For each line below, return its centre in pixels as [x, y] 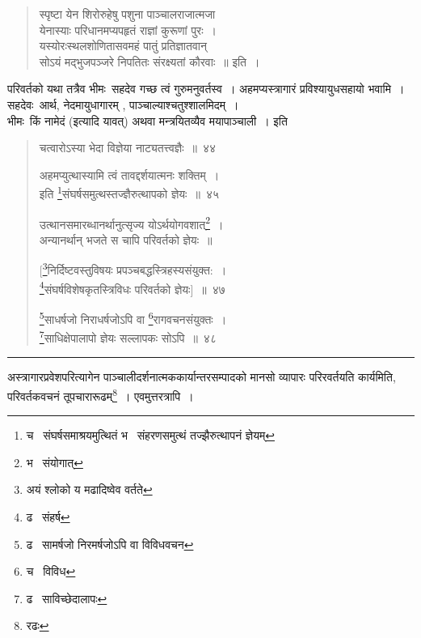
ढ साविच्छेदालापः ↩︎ [67, 598]
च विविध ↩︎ [51, 571]
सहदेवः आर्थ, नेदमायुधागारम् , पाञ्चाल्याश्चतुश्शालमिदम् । [123, 104]
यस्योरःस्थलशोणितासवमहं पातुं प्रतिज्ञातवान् [123, 46]
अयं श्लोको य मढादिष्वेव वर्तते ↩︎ [89, 489]
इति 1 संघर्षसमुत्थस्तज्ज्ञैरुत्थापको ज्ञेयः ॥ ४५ [129, 192]
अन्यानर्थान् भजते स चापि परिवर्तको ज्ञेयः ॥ [126, 239]
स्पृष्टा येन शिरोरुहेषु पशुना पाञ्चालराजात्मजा [127, 14]
